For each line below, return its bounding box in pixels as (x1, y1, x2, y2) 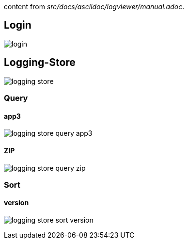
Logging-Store (4, 56, 76, 69)
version (4, 198, 29, 207)
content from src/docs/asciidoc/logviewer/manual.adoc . (4, 2, 185, 11)
